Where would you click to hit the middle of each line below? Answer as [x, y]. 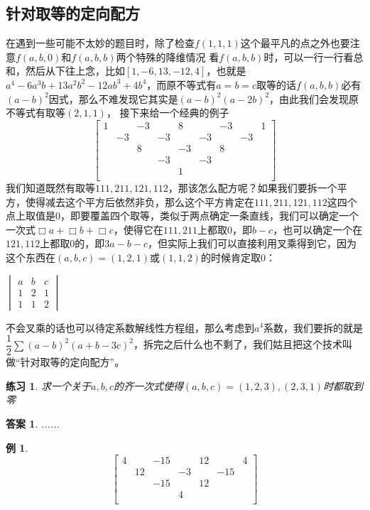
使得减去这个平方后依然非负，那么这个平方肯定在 [140, 201]
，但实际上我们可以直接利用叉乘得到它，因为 [252, 243]
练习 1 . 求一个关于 [48, 385]
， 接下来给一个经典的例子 [168, 113]
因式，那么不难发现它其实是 [113, 98]
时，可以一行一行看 [309, 56]
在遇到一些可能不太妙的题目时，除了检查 [100, 43]
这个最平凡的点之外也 [290, 43]
